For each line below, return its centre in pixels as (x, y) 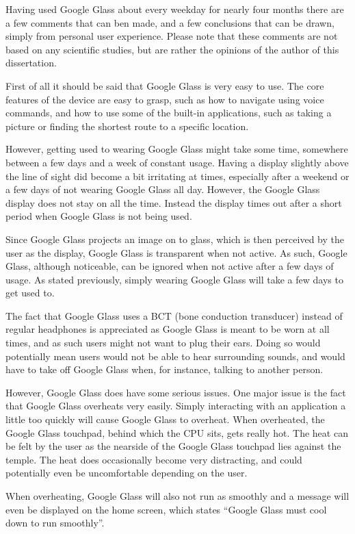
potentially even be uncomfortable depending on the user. (127, 473)
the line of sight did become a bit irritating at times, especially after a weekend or (177, 176)
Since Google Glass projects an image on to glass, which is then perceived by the (175, 239)
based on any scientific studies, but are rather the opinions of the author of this (172, 49)
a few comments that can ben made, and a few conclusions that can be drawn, (170, 22)
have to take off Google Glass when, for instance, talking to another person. (165, 369)
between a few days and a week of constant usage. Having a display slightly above (177, 162)
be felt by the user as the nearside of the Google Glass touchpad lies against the (173, 446)
